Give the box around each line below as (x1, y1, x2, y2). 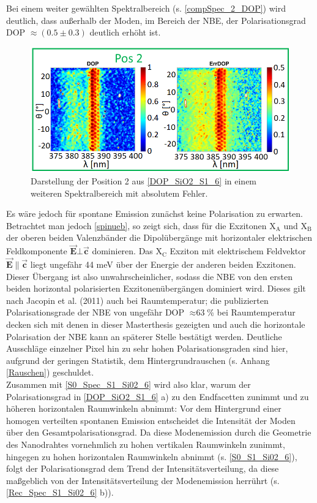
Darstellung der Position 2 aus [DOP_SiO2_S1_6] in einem (31, 175, 257, 187)
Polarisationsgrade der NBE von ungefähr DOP (6, 306, 185, 319)
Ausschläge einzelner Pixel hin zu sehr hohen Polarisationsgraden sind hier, (6, 342, 288, 355)
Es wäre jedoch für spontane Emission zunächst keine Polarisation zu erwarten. (6, 207, 304, 220)
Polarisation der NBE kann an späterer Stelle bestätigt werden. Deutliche (6, 330, 282, 342)
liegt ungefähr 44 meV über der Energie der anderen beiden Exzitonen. (30, 258, 296, 271)
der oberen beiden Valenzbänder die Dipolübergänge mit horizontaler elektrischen (6, 231, 312, 244)
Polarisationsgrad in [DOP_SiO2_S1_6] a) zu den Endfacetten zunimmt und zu (6, 390, 309, 403)
